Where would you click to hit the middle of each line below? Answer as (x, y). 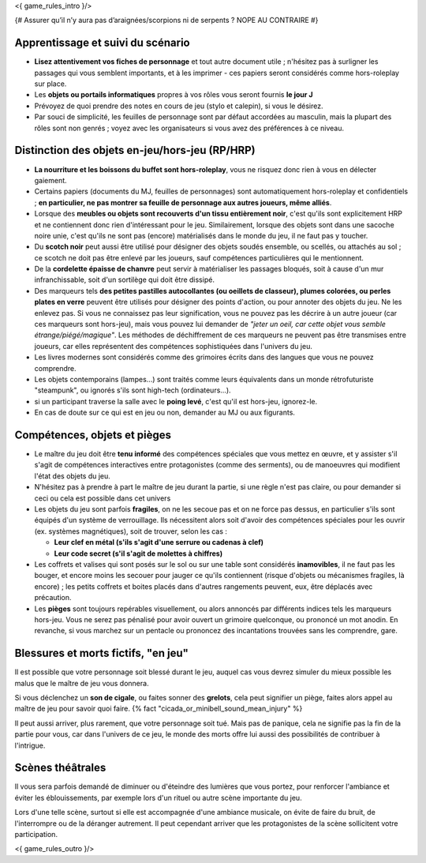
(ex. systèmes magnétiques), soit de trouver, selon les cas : (131, 531)
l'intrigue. (30, 745)
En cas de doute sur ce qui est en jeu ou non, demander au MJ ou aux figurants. (165, 413)
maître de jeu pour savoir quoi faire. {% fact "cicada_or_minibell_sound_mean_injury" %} (159, 709)
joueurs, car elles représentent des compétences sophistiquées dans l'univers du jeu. (174, 346)
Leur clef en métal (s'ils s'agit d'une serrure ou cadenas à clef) (159, 542)
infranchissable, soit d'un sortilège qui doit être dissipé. (124, 280)
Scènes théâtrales (60, 768)
